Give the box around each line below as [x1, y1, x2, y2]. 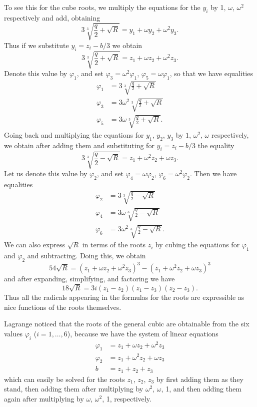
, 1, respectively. [102, 393, 151, 403]
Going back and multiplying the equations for [4, 129, 144, 140]
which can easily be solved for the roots [4, 373, 125, 384]
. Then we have [189, 168, 237, 178]
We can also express [4, 239, 65, 250]
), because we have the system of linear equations [67, 328, 218, 338]
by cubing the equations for [155, 239, 240, 250]
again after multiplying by [4, 393, 84, 403]
